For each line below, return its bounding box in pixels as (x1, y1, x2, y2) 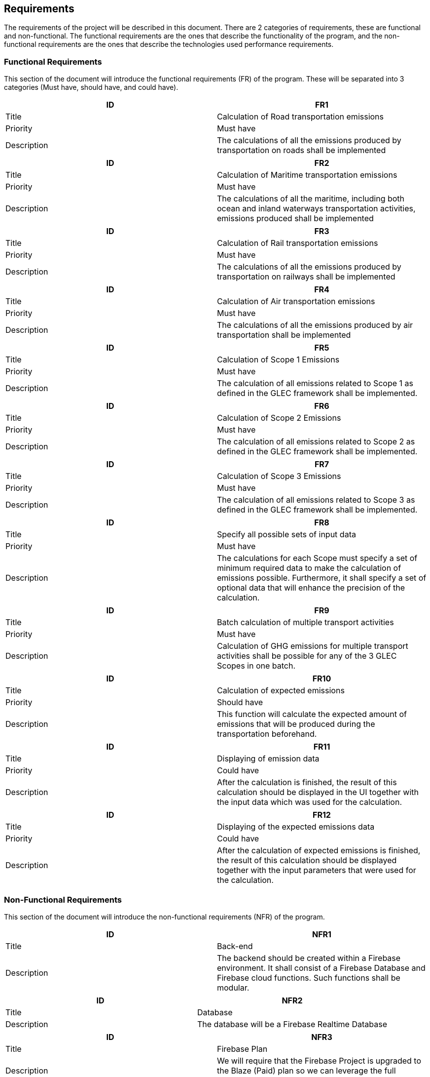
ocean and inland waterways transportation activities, (217, 203, 416, 214)
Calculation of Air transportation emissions (217, 296, 375, 307)
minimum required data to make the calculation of (217, 563, 401, 573)
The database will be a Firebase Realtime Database (197, 1019, 387, 1029)
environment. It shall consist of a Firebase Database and (217, 962, 426, 973)
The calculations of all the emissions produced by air (217, 320, 413, 330)
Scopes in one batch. (217, 661, 295, 671)
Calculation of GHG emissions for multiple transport (217, 641, 408, 651)
